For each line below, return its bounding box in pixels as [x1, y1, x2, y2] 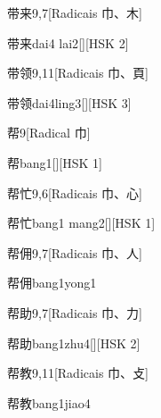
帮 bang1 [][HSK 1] [7, 153, 102, 171]
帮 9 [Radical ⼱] [7, 123, 91, 142]
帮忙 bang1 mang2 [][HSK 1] [7, 213, 156, 232]
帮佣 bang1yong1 [7, 273, 97, 292]
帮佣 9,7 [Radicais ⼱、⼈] [7, 243, 142, 262]
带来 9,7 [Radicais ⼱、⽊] [7, 4, 142, 21]
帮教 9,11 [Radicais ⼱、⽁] [7, 364, 149, 382]
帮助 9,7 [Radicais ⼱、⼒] [7, 303, 142, 322]
